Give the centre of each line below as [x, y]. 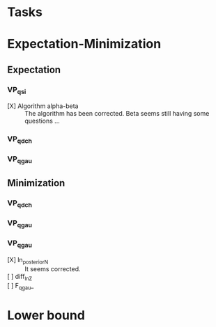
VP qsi [17, 90]
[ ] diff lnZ [20, 277]
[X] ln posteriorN [28, 261]
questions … [43, 121]
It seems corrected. [53, 268]
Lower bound [46, 315]
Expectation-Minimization [84, 44]
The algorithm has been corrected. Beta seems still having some [117, 114]
